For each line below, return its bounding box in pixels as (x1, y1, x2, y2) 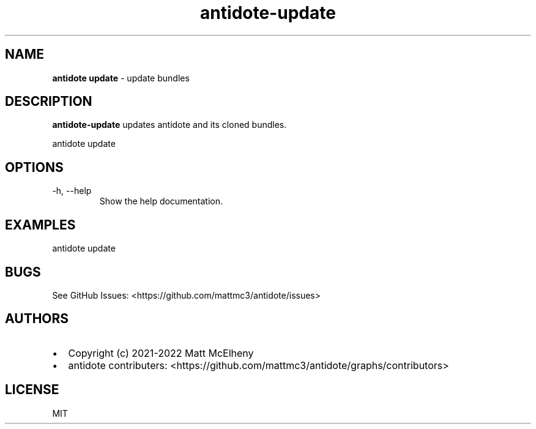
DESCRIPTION (5, 94, 92, 110)
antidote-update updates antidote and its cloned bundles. (52, 119, 287, 130)
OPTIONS (5, 159, 64, 175)
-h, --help (52, 185, 92, 196)
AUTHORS (5, 311, 69, 327)
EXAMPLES (5, 217, 76, 233)
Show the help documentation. (99, 196, 223, 207)
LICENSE (5, 382, 59, 398)
